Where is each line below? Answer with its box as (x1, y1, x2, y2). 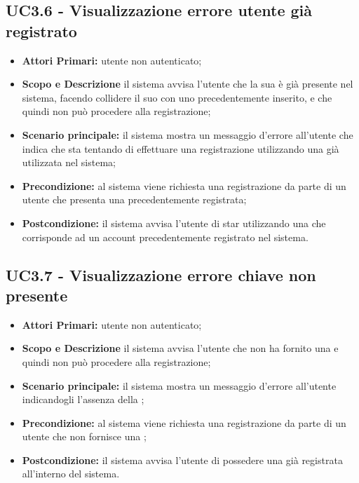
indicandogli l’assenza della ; (22, 392, 144, 407)
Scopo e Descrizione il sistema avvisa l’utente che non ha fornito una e (22, 341, 339, 355)
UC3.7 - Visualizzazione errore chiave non (6, 264, 316, 285)
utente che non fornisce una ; (22, 429, 147, 444)
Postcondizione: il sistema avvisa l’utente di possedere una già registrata (22, 452, 343, 467)
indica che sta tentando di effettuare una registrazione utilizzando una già (22, 141, 339, 156)
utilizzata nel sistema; (22, 155, 116, 170)
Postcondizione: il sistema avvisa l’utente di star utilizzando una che (22, 215, 326, 230)
